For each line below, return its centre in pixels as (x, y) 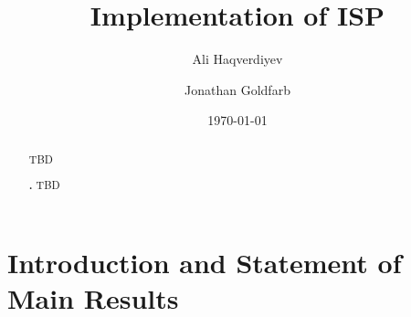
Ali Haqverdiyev (237, 59)
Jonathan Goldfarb (237, 89)
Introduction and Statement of (205, 262)
